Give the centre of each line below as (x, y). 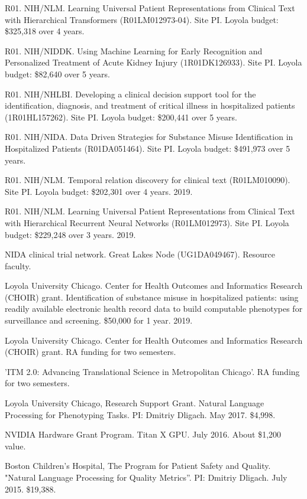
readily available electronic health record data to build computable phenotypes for (154, 309)
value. (15, 446)
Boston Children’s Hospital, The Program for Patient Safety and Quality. (138, 466)
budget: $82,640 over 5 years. (57, 74)
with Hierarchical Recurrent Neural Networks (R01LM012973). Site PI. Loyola (147, 222)
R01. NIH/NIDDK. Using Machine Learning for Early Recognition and (134, 50)
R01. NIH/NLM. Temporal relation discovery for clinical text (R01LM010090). (148, 180)
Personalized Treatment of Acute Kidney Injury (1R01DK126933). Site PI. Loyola (153, 62)
